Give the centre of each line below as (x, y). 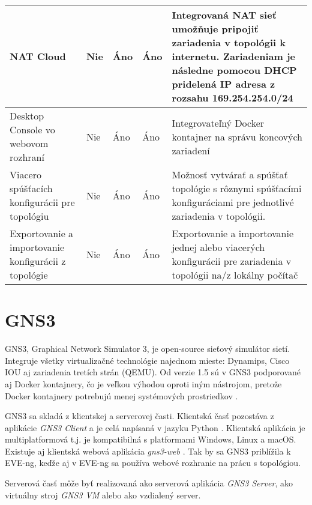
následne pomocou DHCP (234, 70)
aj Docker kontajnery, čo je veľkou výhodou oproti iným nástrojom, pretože (143, 383)
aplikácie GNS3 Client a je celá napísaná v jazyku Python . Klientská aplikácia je (155, 427)
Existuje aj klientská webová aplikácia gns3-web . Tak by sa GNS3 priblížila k (148, 451)
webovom (29, 143)
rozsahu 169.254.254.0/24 (232, 98)
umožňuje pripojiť (215, 29)
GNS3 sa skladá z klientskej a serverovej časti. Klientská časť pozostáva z (139, 416)
